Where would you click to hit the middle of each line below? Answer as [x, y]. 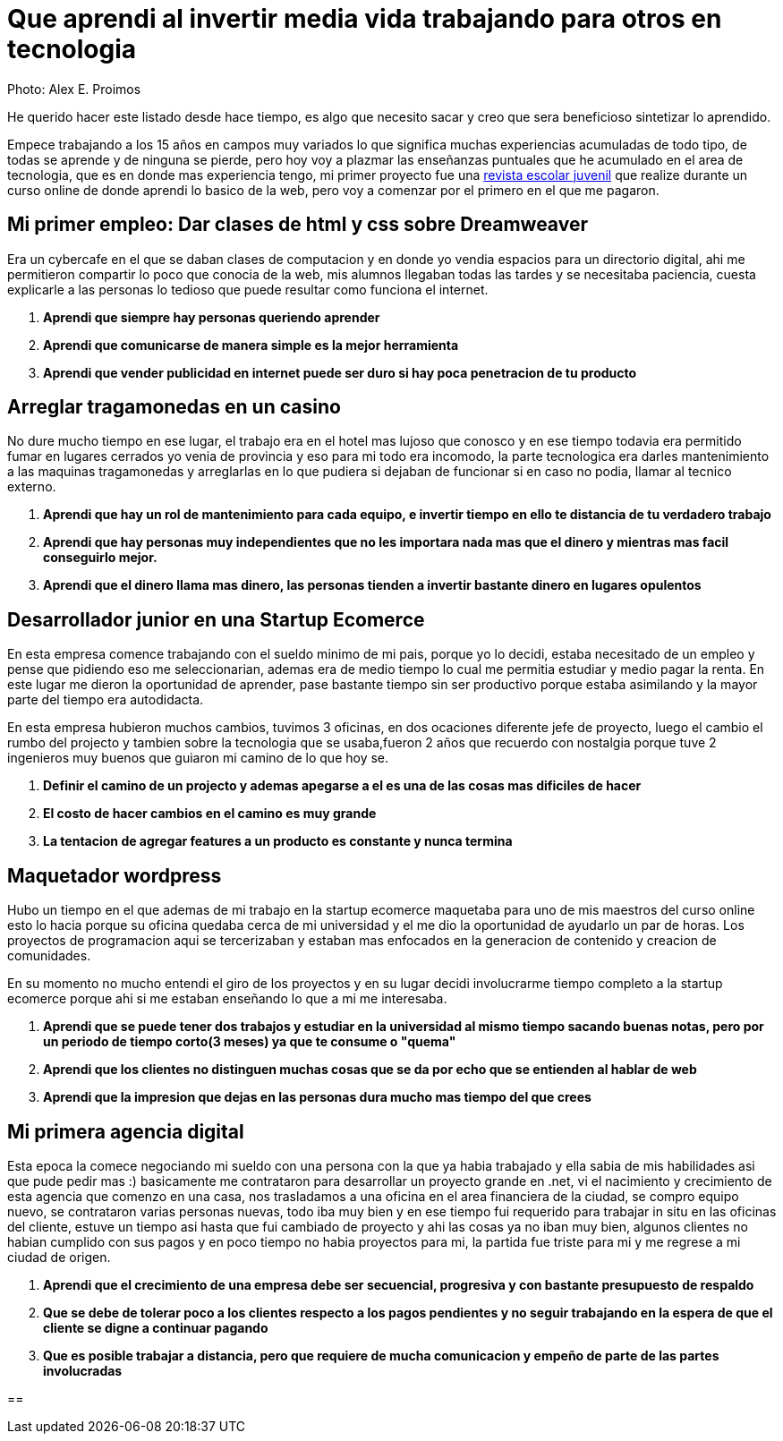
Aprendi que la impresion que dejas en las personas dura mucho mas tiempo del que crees [317, 1097]
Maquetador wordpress [115, 875]
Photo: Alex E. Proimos [74, 89]
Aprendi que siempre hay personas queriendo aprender [212, 317]
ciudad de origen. [59, 1257]
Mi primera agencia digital [126, 1131]
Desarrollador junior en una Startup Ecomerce [216, 619]
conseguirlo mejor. [100, 558]
